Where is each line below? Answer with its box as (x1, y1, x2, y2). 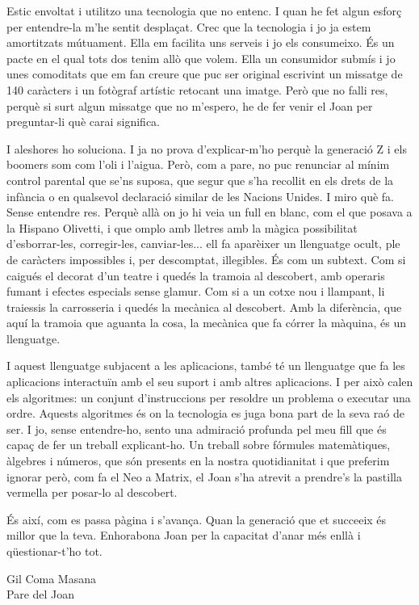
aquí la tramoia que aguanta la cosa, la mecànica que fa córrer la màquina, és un (6, 314, 406, 331)
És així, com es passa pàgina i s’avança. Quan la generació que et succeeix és (6, 510, 387, 527)
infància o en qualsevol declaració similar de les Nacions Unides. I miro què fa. (6, 187, 394, 204)
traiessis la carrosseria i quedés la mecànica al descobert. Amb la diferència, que (6, 298, 402, 315)
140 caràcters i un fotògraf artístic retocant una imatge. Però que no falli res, (6, 81, 388, 98)
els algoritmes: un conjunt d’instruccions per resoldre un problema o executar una (6, 389, 411, 405)
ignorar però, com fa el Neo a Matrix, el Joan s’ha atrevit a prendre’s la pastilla (6, 468, 402, 485)
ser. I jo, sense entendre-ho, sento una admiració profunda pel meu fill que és (6, 420, 387, 437)
